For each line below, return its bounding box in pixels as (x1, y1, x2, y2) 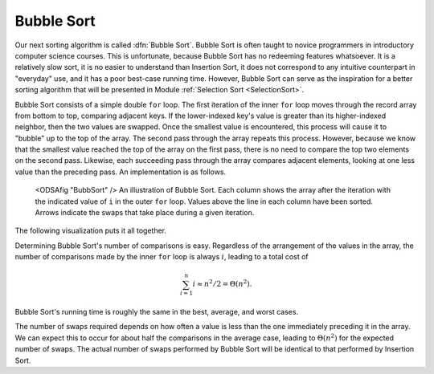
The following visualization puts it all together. (14, 226, 167, 236)
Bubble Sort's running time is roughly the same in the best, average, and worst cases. (14, 307, 299, 317)
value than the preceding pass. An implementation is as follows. (14, 167, 227, 177)
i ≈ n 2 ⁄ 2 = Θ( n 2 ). (192, 278, 252, 289)
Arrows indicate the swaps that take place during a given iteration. (35, 208, 255, 217)
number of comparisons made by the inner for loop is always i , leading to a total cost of (14, 252, 309, 262)
